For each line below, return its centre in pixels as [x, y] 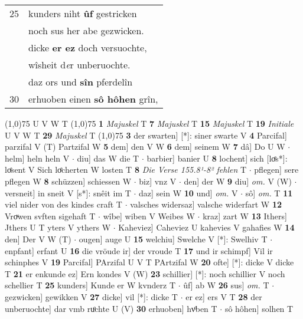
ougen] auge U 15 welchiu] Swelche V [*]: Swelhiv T [173, 239]
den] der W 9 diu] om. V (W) [238, 181]
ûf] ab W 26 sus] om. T [226, 285]
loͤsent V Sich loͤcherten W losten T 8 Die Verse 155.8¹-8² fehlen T [126, 170]
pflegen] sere [276, 170]
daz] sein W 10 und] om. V [188, 193]
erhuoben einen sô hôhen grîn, [93, 99]
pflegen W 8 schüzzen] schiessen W [68, 181]
